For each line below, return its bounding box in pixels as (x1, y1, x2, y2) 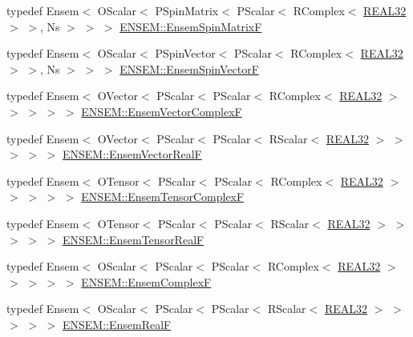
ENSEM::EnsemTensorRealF (62, 231, 204, 247)
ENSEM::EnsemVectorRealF (62, 146, 202, 162)
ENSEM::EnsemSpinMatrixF (119, 18, 262, 34)
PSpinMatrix (155, 2, 219, 18)
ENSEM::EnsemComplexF (81, 273, 212, 290)
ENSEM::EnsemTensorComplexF (81, 188, 245, 205)
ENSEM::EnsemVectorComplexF (81, 102, 242, 119)
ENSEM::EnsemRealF (62, 315, 172, 332)
